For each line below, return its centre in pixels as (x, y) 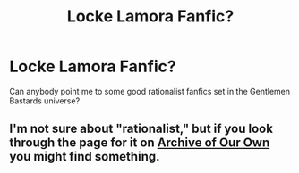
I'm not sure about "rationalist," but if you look (141, 129)
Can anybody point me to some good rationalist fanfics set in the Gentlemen (150, 91)
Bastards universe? (45, 101)
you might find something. (85, 157)
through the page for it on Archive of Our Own (140, 143)
